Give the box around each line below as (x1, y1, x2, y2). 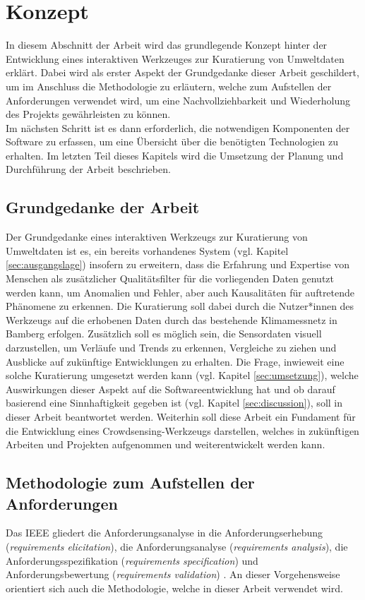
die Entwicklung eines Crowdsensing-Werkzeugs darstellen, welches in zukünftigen (6, 423, 359, 438)
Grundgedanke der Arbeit (6, 196, 200, 218)
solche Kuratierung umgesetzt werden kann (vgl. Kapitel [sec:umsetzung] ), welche (6, 368, 359, 383)
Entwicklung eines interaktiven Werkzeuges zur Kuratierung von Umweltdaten (6, 51, 345, 66)
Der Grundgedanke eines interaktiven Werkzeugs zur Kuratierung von (6, 229, 308, 244)
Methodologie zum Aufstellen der (6, 472, 255, 493)
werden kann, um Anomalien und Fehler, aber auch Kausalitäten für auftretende (6, 284, 355, 299)
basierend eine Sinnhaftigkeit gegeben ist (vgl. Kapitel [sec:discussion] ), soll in (6, 395, 343, 410)
